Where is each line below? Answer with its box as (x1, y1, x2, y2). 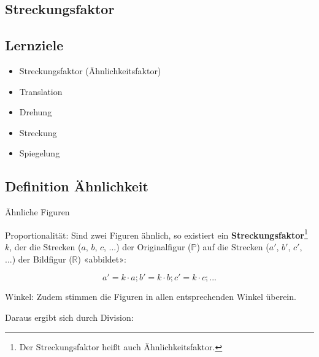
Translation (19, 85, 63, 98)
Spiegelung (19, 147, 60, 159)
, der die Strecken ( (9, 240, 82, 253)
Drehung (19, 106, 52, 118)
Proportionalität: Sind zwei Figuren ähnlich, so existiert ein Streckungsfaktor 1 (5, 226, 308, 241)
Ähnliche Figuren (5, 205, 70, 218)
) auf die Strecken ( (196, 240, 269, 253)
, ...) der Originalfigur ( (104, 240, 191, 253)
